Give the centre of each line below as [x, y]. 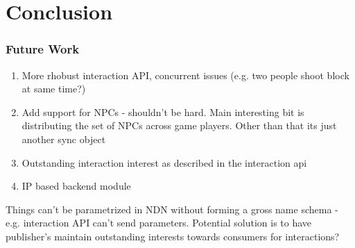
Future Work [43, 49]
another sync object [64, 139]
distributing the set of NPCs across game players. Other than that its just [179, 125]
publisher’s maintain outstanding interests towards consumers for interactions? [173, 236]
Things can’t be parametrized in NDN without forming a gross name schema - [172, 209]
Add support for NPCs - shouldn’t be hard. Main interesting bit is [163, 111]
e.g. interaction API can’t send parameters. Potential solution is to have [159, 223]
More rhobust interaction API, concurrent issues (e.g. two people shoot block [185, 75]
